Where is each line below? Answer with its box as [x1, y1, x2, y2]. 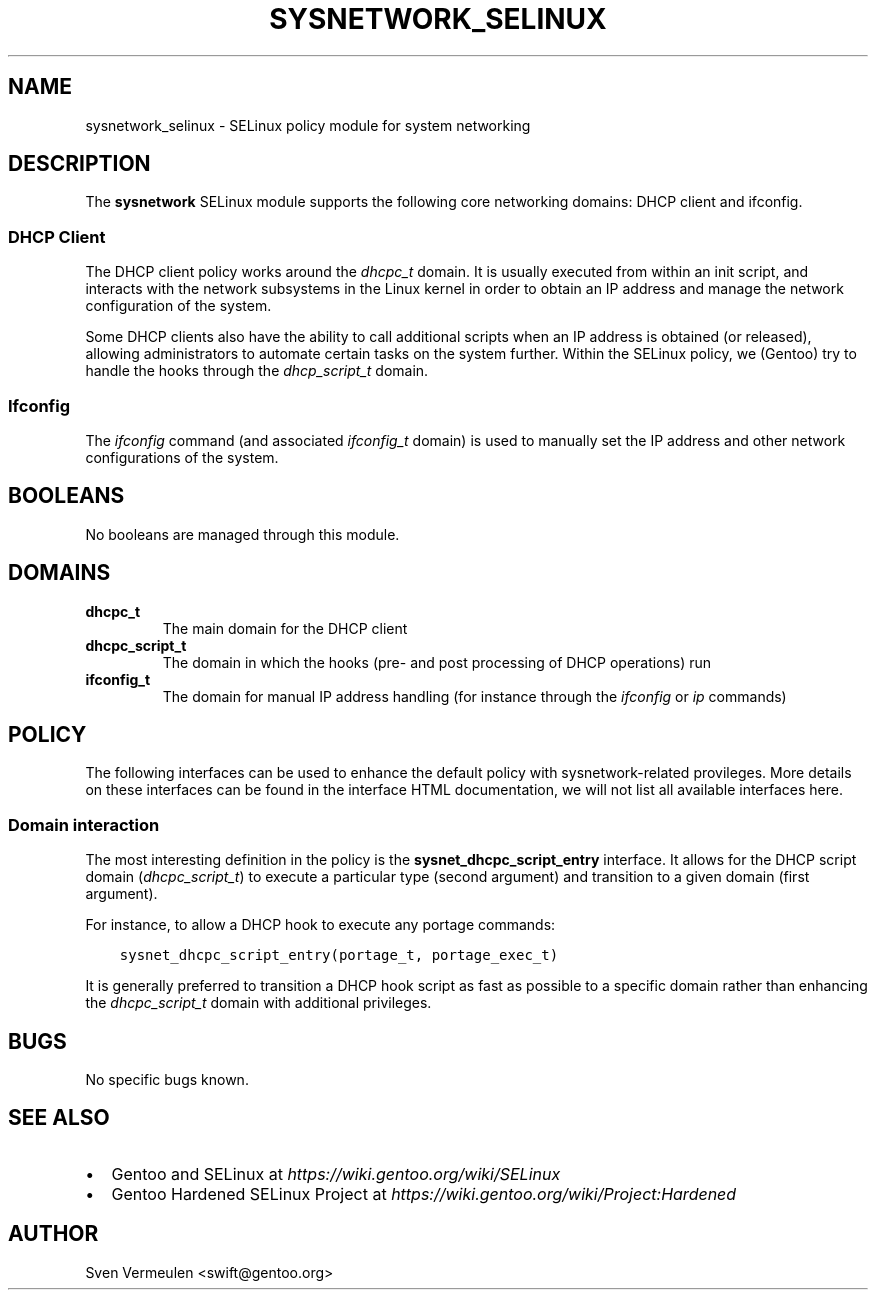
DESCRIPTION [8, 151, 151, 177]
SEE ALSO [8, 1105, 110, 1131]
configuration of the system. [85, 297, 272, 315]
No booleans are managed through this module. [85, 525, 400, 543]
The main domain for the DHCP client [162, 619, 408, 637]
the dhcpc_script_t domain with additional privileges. [85, 994, 432, 1012]
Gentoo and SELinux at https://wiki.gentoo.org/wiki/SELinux [111, 1163, 561, 1184]
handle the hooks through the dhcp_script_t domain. [85, 362, 429, 380]
